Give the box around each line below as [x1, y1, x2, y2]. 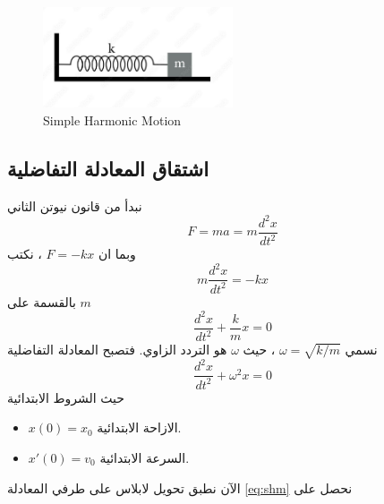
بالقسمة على [7, 292, 76, 311]
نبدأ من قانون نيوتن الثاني [7, 196, 142, 215]
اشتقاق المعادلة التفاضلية [7, 154, 209, 182]
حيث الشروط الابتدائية [7, 388, 124, 406]
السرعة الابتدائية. [99, 448, 190, 466]
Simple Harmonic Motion [43, 110, 182, 129]
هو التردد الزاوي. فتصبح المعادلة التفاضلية [7, 340, 227, 359]
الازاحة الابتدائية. [97, 418, 182, 437]
